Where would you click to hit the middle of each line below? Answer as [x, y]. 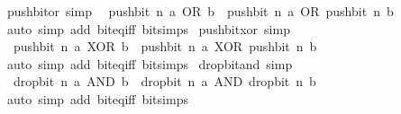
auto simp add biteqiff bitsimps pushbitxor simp [148, 28]
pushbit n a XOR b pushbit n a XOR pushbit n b [165, 46]
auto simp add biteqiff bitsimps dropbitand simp [150, 63]
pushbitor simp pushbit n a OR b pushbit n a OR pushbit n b [200, 11]
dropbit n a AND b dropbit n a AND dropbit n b [164, 81]
